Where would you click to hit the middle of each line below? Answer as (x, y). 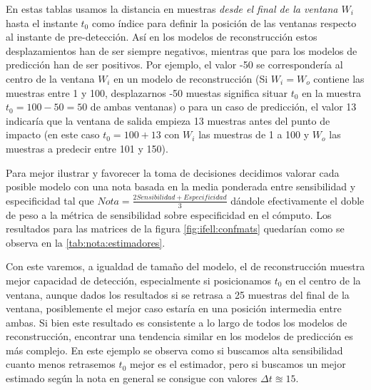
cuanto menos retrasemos (61, 364)
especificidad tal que (50, 200)
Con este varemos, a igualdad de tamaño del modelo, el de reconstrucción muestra (185, 266)
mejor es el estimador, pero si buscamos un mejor (238, 364)
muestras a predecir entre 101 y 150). (87, 148)
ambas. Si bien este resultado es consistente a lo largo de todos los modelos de (177, 322)
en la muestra (332, 92)
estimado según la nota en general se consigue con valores (132, 378)
